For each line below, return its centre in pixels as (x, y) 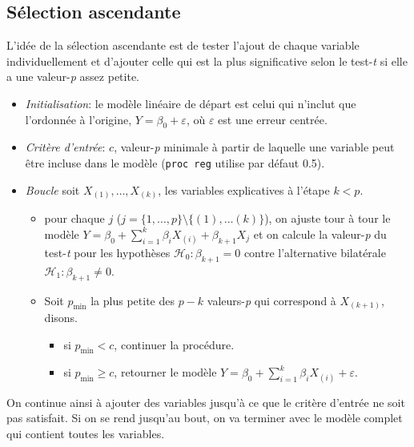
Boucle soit (52, 189)
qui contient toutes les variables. (86, 433)
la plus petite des (133, 300)
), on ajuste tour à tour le (328, 218)
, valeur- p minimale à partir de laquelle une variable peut (254, 147)
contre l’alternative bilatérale (315, 252)
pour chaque (74, 218)
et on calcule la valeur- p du (320, 234)
